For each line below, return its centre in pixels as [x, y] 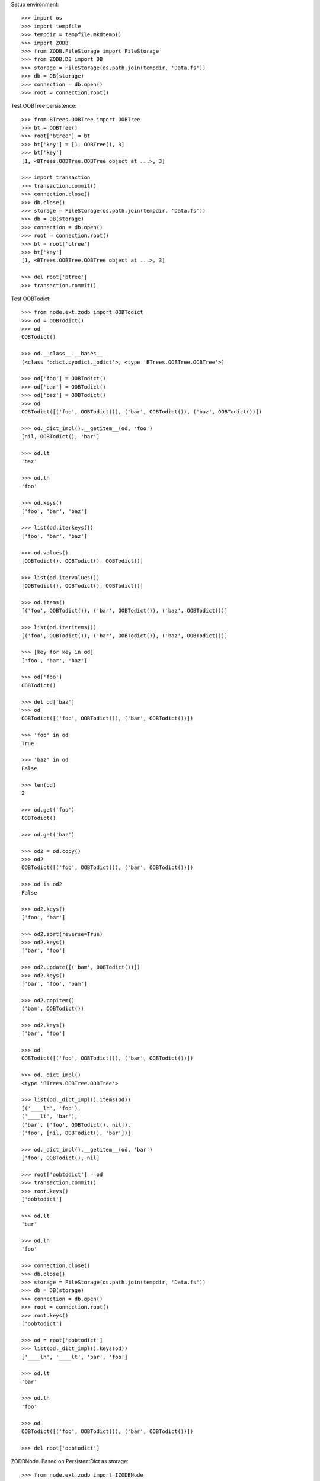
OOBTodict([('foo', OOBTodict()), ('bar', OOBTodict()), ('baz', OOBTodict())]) [142, 411]
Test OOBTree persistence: [44, 106]
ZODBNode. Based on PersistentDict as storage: [70, 1461]
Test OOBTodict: [31, 299]
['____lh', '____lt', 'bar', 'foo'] [75, 1357]
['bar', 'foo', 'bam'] [55, 984]
